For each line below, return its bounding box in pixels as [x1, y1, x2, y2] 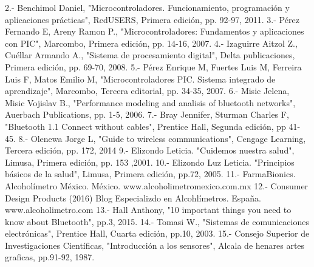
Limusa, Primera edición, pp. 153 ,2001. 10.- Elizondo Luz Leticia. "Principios [5, 155, 295, 168]
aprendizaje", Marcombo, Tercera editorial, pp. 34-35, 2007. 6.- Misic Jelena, [5, 84, 290, 97]
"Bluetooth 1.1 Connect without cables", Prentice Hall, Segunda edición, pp [5, 120, 286, 132]
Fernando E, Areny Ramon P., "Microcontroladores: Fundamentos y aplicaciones [5, 25, 304, 38]
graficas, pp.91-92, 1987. [5, 251, 95, 263]
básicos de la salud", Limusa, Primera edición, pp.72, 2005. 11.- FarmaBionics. [5, 167, 296, 180]
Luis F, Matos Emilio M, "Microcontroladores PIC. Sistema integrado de [5, 72, 276, 85]
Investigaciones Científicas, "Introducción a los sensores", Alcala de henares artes [5, 238, 305, 251]
